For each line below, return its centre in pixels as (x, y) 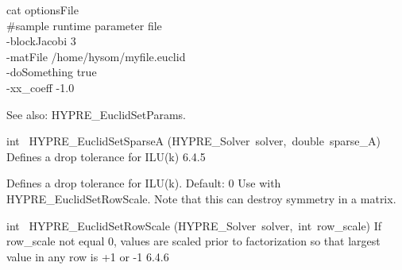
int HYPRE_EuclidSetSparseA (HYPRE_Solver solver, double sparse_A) (193, 141)
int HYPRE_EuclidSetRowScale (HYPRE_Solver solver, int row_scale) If (194, 225)
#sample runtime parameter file (84, 25)
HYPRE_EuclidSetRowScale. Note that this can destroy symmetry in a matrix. (201, 198)
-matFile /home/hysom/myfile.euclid (96, 56)
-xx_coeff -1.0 (41, 87)
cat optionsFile (43, 10)
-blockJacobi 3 (41, 41)
